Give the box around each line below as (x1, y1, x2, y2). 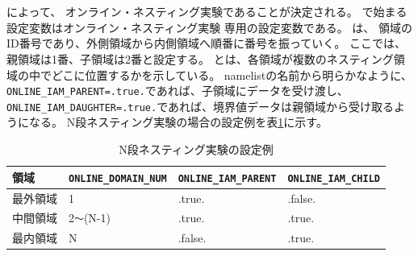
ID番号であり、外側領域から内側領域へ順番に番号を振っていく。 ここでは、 (6, 35, 407, 52)
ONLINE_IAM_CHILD (287, 172, 380, 184)
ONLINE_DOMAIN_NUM (69, 172, 167, 184)
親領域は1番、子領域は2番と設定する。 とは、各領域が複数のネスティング (6, 50, 394, 67)
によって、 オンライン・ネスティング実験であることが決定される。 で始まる (6, 3, 408, 20)
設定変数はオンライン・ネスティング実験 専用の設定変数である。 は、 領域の (6, 19, 413, 35)
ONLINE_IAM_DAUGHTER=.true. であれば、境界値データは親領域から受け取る (6, 97, 394, 114)
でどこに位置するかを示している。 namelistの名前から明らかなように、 (40, 66, 412, 83)
